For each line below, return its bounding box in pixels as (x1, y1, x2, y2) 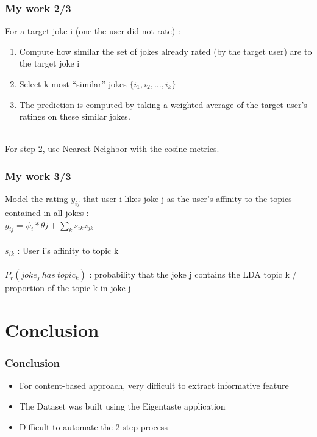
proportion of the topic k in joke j (5, 281, 131, 294)
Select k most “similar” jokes (19, 78, 127, 90)
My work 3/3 (5, 168, 71, 183)
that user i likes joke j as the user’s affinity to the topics (82, 192, 292, 205)
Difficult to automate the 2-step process (19, 420, 168, 433)
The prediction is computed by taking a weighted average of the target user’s (19, 98, 307, 110)
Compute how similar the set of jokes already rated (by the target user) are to (19, 45, 312, 57)
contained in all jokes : (5, 206, 89, 218)
